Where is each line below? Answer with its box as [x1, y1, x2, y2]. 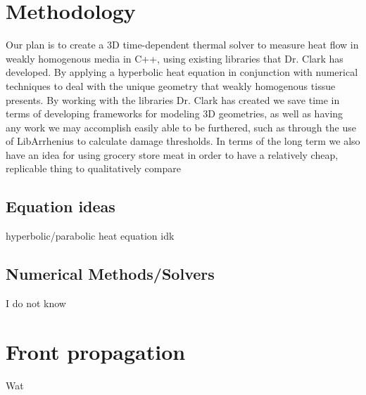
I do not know [6, 296, 66, 311]
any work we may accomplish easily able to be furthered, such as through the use [6, 119, 356, 134]
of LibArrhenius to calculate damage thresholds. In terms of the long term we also [6, 134, 360, 148]
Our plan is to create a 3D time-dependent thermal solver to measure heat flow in [6, 37, 359, 52]
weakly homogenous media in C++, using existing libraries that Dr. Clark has [6, 51, 343, 65]
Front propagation [6, 337, 186, 365]
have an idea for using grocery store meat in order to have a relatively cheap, [6, 147, 339, 162]
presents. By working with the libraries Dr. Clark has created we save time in [6, 92, 340, 107]
